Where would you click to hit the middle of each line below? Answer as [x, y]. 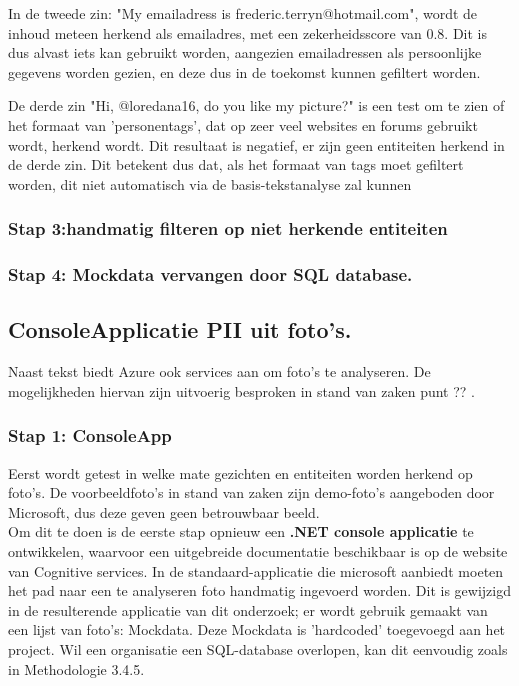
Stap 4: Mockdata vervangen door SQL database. [210, 274]
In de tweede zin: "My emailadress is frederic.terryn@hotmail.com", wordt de [243, 13]
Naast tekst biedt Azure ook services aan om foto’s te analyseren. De [219, 371]
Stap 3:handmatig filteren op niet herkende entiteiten [228, 228]
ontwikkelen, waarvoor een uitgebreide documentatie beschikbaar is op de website [258, 551]
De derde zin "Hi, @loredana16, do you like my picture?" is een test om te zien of [256, 105]
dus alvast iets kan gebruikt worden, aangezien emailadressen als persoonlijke [245, 52]
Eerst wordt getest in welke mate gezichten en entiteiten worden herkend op [240, 472]
